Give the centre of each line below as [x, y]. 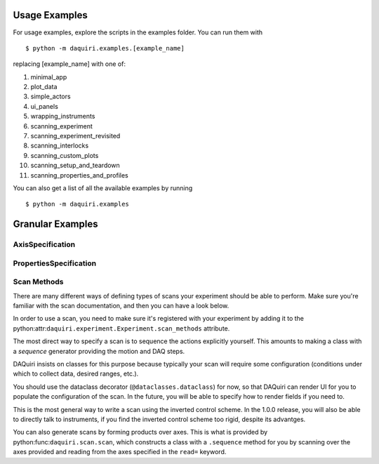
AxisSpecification [44, 244]
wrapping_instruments [63, 117]
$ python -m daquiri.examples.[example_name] [105, 48]
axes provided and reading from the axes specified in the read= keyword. [120, 452]
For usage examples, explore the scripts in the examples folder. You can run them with [138, 32]
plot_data [44, 87]
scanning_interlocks [60, 146]
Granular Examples [55, 224]
